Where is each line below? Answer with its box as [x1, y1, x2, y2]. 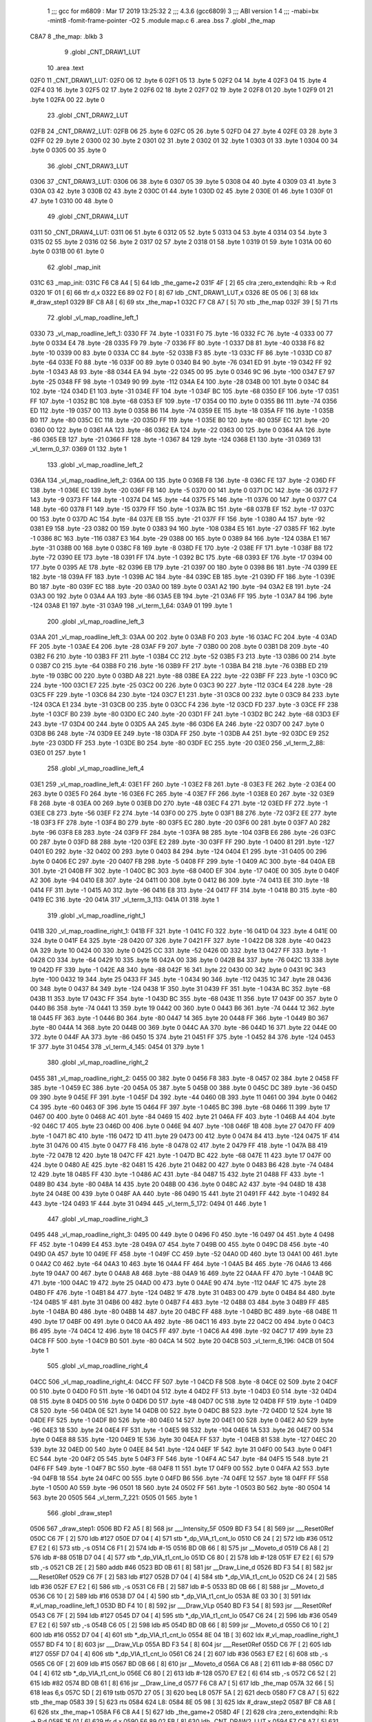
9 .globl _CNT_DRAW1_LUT [64, 48, 141, 56]
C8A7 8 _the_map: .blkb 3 [30, 32, 103, 41]
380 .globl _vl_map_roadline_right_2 [47, 1058, 149, 1067]
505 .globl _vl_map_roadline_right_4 [47, 1362, 148, 1370]
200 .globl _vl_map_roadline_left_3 [47, 617, 145, 625]
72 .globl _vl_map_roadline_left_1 [47, 313, 139, 322]
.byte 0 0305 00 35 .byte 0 [30, 146, 107, 154]
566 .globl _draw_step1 [47, 1508, 112, 1517]
